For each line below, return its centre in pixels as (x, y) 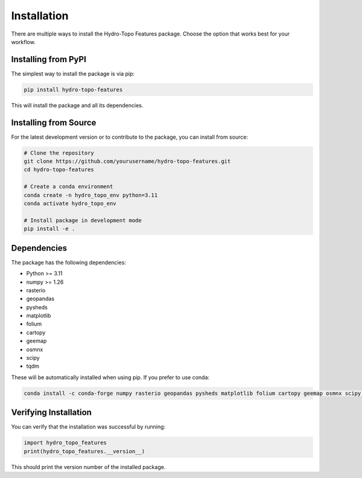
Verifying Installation (51, 413)
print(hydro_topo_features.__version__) (84, 451)
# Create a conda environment (68, 187)
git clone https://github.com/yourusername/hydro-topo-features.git (127, 162)
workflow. (23, 42)
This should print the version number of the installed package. (88, 467)
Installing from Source (54, 123)
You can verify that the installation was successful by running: (88, 427)
